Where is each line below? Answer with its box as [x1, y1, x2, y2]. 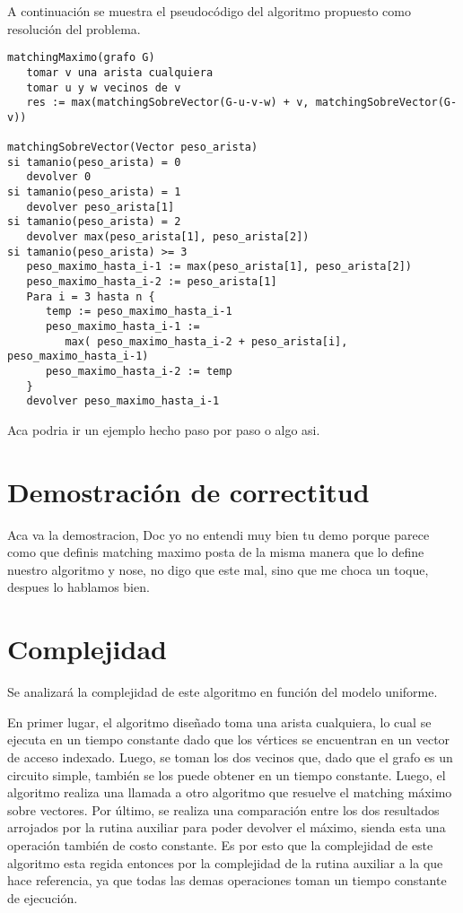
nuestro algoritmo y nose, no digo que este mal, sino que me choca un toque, [7, 560, 429, 578]
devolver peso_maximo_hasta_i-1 [26, 395, 220, 408]
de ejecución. [7, 888, 78, 907]
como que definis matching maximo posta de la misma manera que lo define [7, 543, 424, 561]
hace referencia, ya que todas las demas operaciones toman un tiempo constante [7, 871, 447, 890]
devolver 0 [26, 170, 92, 184]
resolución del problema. [7, 19, 141, 38]
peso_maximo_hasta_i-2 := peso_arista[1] [26, 275, 277, 289]
